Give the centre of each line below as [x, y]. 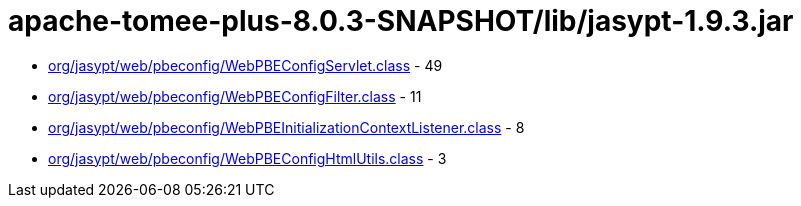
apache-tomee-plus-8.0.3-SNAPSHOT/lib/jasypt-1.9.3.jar [401, 21]
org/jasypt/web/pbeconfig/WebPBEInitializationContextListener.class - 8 [286, 127]
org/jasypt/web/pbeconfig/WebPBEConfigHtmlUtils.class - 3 [247, 158]
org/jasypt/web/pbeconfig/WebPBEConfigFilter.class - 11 [235, 96]
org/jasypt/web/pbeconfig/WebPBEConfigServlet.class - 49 [245, 65]
